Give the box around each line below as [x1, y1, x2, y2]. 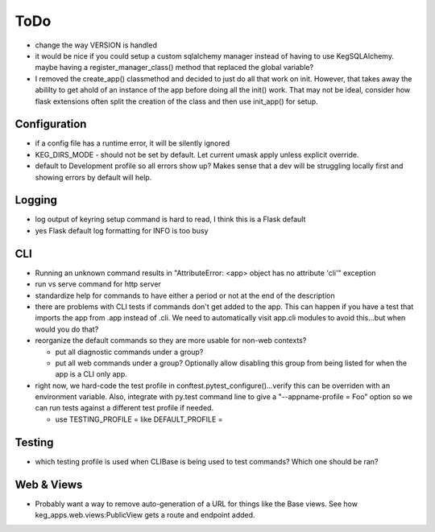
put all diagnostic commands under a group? [55, 347, 204, 357]
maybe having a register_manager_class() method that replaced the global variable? [35, 63, 314, 72]
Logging [14, 193, 58, 207]
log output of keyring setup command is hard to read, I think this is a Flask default [35, 214, 306, 225]
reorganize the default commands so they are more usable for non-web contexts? [35, 336, 307, 345]
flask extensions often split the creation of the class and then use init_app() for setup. [35, 97, 318, 106]
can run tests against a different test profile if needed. [35, 403, 213, 413]
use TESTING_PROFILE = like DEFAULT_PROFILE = [55, 414, 223, 424]
